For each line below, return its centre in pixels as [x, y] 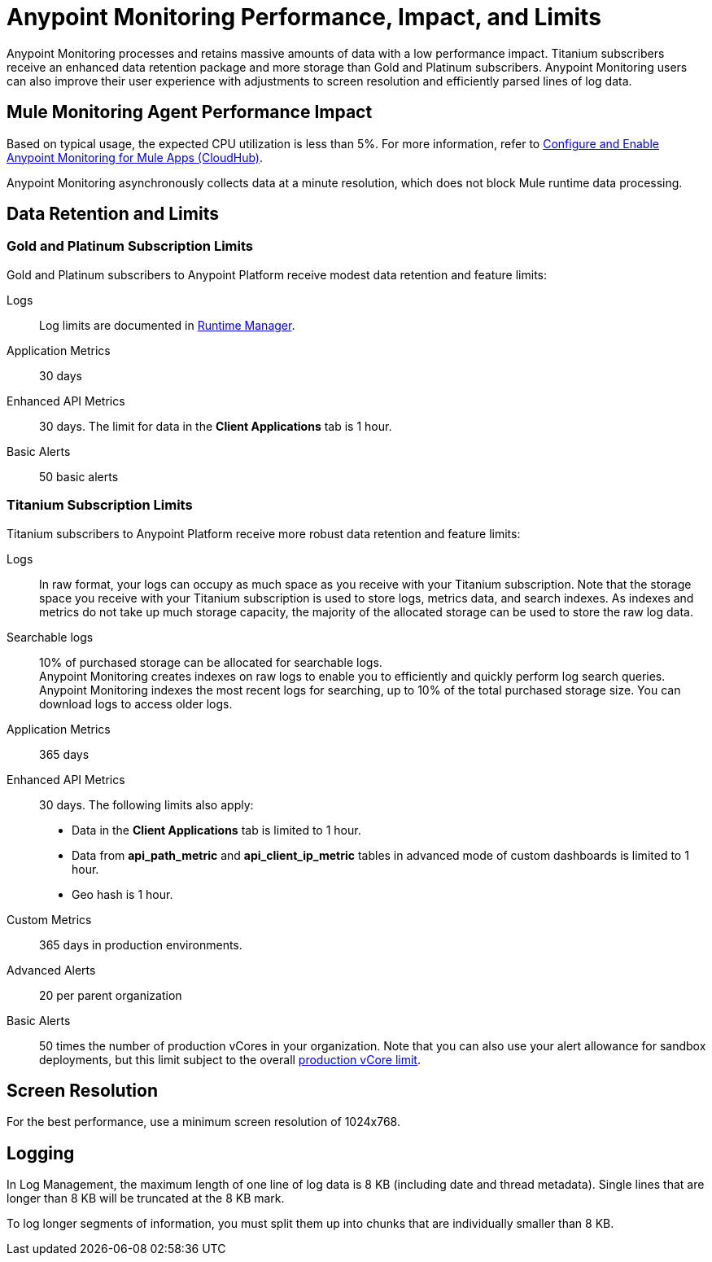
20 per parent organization [111, 995]
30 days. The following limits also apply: [146, 804]
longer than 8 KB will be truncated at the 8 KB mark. [146, 1198]
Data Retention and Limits [113, 214]
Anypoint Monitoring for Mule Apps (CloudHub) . [135, 157]
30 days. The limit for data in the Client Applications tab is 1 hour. [216, 426]
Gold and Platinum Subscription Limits [130, 246]
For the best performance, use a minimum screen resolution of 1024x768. [203, 1122]
